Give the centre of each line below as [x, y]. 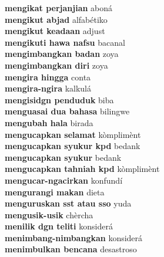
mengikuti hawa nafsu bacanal [65, 42]
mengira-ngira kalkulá [48, 88]
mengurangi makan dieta [55, 192]
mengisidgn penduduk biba [59, 99]
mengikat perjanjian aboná [59, 8]
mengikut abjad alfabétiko [56, 19]
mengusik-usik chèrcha [49, 214]
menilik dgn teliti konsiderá [59, 226]
